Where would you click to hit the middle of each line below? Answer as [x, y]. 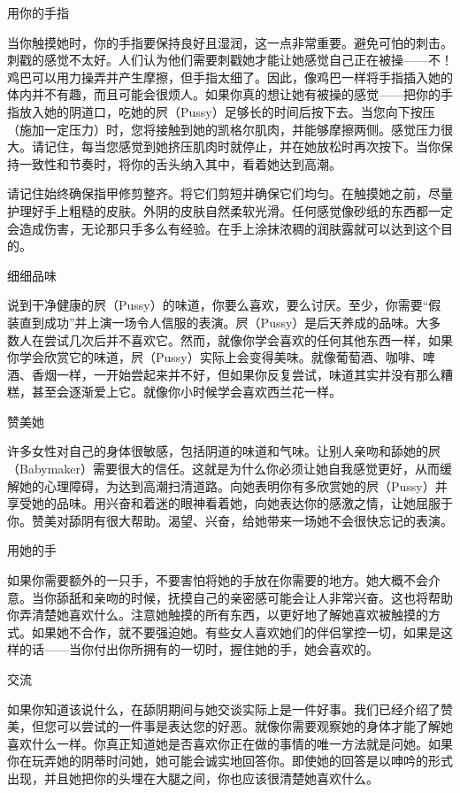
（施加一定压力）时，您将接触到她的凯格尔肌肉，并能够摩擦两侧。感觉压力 [224, 129]
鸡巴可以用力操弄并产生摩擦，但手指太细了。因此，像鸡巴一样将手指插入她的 [230, 77]
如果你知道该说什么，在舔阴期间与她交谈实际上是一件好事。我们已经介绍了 [224, 708]
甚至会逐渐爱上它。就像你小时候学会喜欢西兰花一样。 [186, 392]
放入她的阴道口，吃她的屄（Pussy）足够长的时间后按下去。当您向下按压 [227, 111]
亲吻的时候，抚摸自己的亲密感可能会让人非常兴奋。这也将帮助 [273, 597]
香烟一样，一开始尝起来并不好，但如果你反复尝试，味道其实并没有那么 [236, 374]
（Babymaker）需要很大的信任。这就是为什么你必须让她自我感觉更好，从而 [224, 469]
